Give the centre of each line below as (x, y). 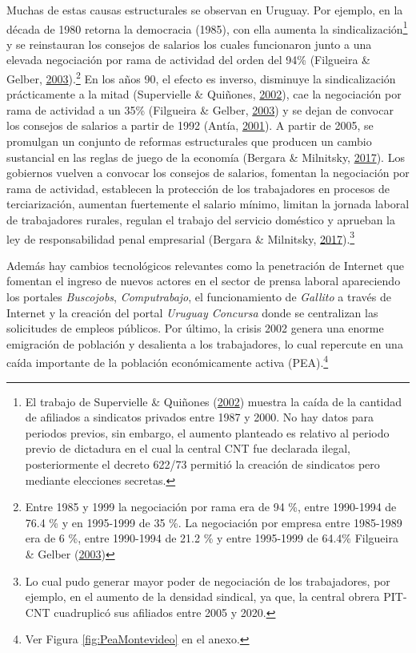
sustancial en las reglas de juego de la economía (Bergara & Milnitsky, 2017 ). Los (206, 157)
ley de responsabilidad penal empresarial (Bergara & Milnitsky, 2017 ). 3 (181, 237)
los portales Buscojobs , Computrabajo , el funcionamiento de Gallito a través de (199, 297)
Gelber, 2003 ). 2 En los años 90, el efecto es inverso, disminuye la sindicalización (201, 77)
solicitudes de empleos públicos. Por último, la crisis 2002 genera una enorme (195, 328)
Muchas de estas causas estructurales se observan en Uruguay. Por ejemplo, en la (205, 10)
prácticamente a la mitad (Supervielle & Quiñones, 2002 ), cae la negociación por (204, 94)
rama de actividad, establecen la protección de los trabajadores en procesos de (198, 188)
